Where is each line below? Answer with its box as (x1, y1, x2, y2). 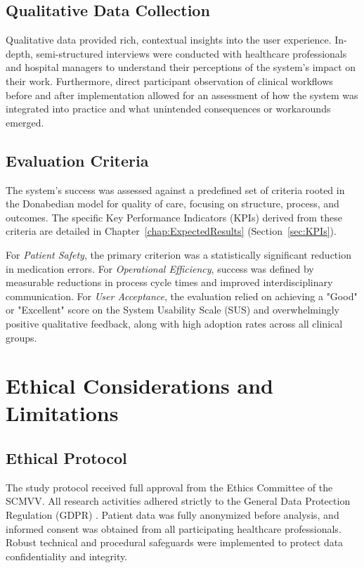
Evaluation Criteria (6, 149, 149, 171)
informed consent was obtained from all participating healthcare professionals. (6, 521, 342, 536)
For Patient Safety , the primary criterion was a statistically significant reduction (6, 247, 351, 262)
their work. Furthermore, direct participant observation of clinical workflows (6, 73, 333, 88)
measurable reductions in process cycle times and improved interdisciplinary (6, 275, 333, 290)
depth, (6, 46, 33, 60)
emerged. (6, 115, 44, 129)
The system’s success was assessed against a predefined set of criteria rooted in (6, 182, 345, 197)
